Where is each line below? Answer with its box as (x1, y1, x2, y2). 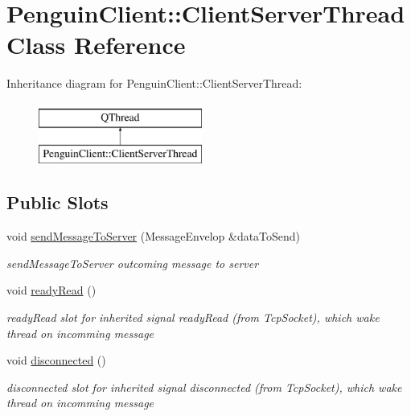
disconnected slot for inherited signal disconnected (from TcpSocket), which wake (6, 378, 402, 395)
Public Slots (6, 190, 109, 215)
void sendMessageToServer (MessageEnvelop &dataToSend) (6, 228, 301, 245)
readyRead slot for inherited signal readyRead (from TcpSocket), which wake (6, 309, 380, 326)
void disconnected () (6, 352, 106, 369)
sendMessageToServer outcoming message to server (6, 254, 259, 271)
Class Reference (6, 28, 186, 61)
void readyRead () (6, 282, 97, 299)
